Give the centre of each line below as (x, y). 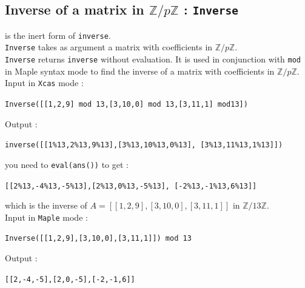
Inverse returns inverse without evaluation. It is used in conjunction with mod (153, 59)
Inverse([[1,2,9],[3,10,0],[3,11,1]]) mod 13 (98, 239)
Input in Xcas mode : (44, 83)
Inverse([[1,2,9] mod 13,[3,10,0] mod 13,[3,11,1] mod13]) (126, 104)
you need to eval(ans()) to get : (67, 164)
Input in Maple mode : (46, 217)
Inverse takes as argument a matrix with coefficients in (109, 47)
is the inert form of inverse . (58, 35)
